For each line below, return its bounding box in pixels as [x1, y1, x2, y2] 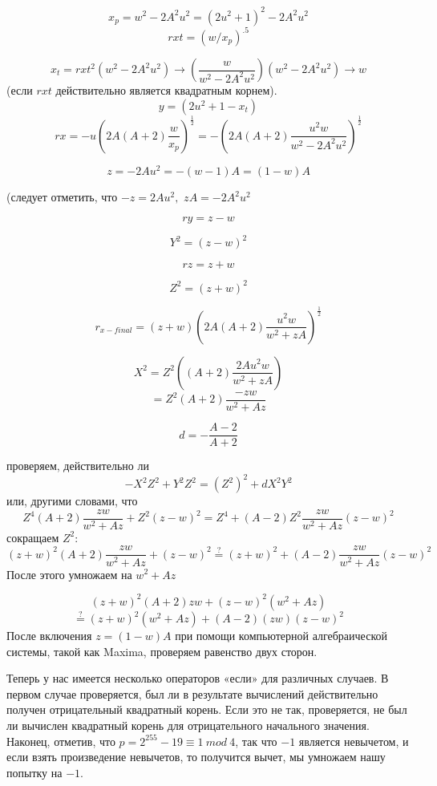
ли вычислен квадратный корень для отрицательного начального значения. [6, 717, 370, 734]
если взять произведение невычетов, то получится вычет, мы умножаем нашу [6, 748, 386, 765]
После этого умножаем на [6, 565, 132, 582]
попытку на [6, 764, 63, 780]
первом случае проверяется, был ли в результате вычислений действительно [6, 685, 378, 702]
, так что [235, 732, 277, 749]
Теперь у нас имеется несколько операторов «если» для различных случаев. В [6, 670, 389, 687]
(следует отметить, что [6, 188, 118, 205]
